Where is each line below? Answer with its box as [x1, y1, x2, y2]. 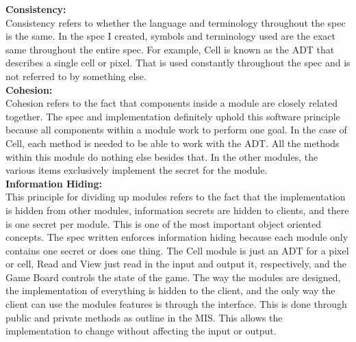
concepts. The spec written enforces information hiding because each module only [5, 230, 348, 244]
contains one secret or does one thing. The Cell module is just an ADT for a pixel [5, 243, 349, 257]
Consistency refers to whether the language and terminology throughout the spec [5, 15, 346, 29]
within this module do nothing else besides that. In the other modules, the [5, 149, 318, 163]
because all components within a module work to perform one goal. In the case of [5, 122, 347, 137]
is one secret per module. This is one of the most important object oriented [5, 216, 321, 231]
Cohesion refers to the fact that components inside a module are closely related [5, 96, 338, 110]
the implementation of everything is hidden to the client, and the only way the [5, 283, 335, 298]
